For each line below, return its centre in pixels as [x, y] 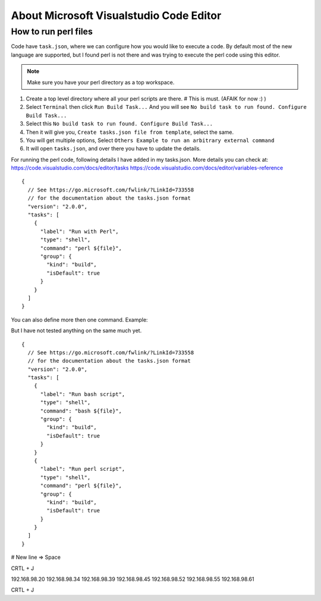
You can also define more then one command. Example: [79, 320]
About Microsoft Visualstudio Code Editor [116, 15]
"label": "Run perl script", [83, 469]
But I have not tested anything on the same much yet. [76, 331]
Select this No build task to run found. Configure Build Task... [119, 124]
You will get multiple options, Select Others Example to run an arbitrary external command [150, 140]
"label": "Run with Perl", [79, 231]
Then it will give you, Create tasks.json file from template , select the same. [130, 132]
